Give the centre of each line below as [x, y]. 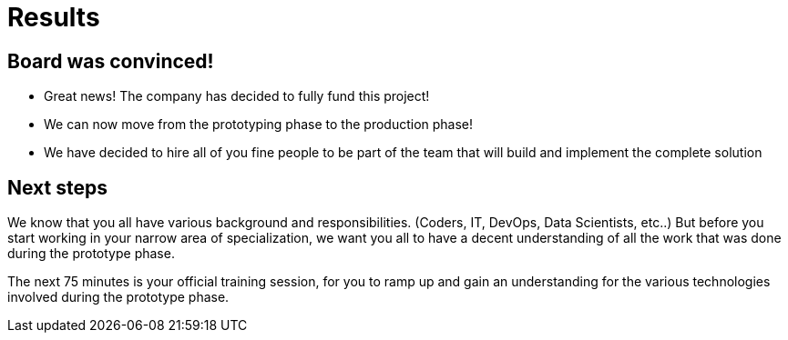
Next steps [57, 187]
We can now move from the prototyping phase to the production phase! [259, 125]
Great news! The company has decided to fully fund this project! [237, 96]
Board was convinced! [111, 61]
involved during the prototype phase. [118, 297]
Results [54, 17]
